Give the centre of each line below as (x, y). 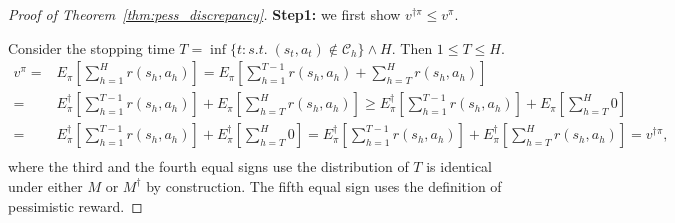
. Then (412, 47)
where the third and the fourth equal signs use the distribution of (208, 166)
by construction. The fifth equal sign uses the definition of (324, 185)
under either (45, 185)
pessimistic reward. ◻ (75, 205)
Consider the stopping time (91, 47)
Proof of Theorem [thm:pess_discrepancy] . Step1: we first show (204, 14)
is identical (459, 166)
